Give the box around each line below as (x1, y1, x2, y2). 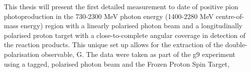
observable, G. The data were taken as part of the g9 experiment (41, 49, 235, 59)
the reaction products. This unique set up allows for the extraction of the (4, 39, 223, 50)
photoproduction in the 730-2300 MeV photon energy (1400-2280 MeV (4, 11, 214, 21)
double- (225, 39, 248, 50)
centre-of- (216, 11, 244, 21)
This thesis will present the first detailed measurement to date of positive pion (4, 1, 238, 11)
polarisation (4, 49, 40, 59)
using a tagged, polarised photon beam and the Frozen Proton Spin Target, (4, 58, 230, 69)
